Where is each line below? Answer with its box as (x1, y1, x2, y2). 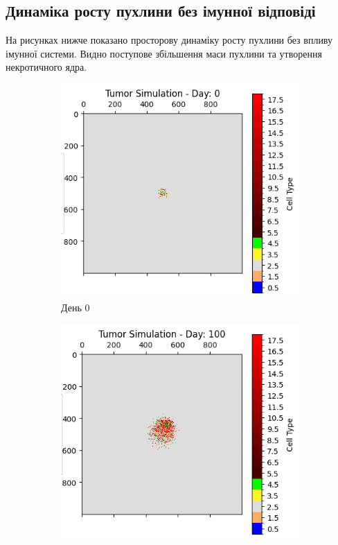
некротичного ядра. (6, 60, 87, 74)
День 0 (61, 300, 90, 315)
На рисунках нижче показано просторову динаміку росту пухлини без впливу (6, 33, 333, 47)
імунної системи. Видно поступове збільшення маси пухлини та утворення (6, 46, 322, 60)
